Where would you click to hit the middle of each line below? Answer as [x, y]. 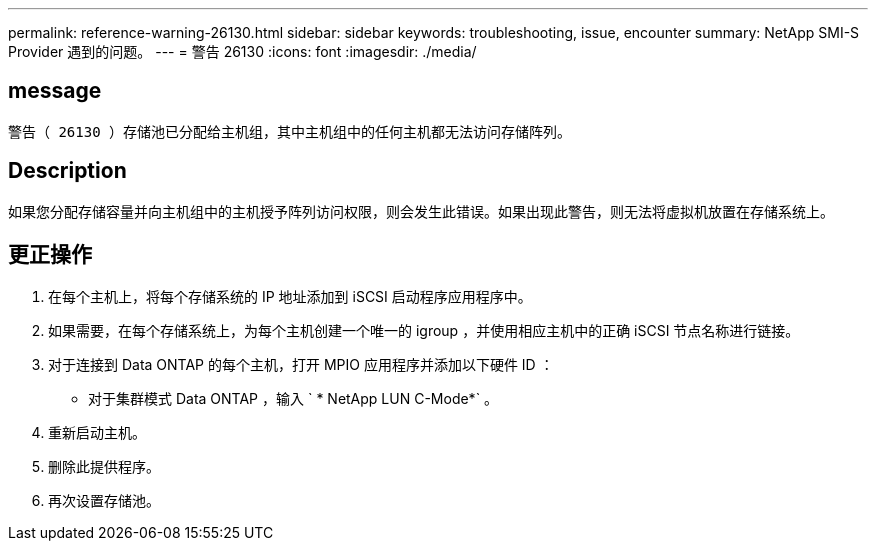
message [55, 91]
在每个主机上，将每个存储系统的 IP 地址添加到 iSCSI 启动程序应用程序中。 [290, 296]
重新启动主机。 [97, 432]
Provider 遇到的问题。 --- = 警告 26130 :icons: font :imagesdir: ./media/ [242, 51]
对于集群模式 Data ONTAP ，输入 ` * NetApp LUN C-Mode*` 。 [293, 398]
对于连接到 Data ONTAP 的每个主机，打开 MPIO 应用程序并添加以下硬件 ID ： [301, 364]
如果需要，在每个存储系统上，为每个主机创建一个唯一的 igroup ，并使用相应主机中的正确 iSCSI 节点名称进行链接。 [424, 330]
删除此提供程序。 [104, 466]
